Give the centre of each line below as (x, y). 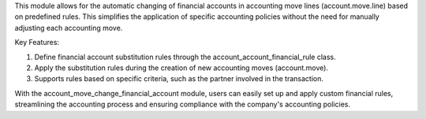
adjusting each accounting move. (69, 28)
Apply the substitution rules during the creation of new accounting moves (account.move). (181, 68)
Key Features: (37, 43)
